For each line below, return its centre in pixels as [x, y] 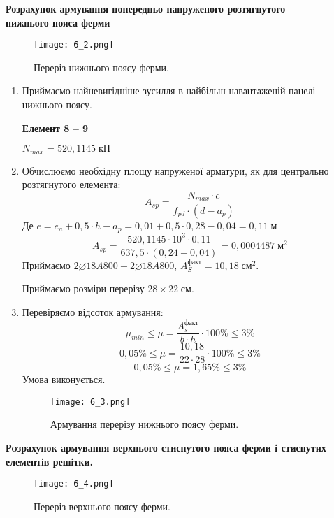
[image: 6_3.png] [90, 402]
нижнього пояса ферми [58, 22]
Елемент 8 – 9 [55, 128]
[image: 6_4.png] [74, 484]
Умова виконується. [64, 379]
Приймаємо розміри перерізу [83, 288]
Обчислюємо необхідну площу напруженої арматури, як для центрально [175, 170]
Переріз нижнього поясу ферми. [101, 67]
